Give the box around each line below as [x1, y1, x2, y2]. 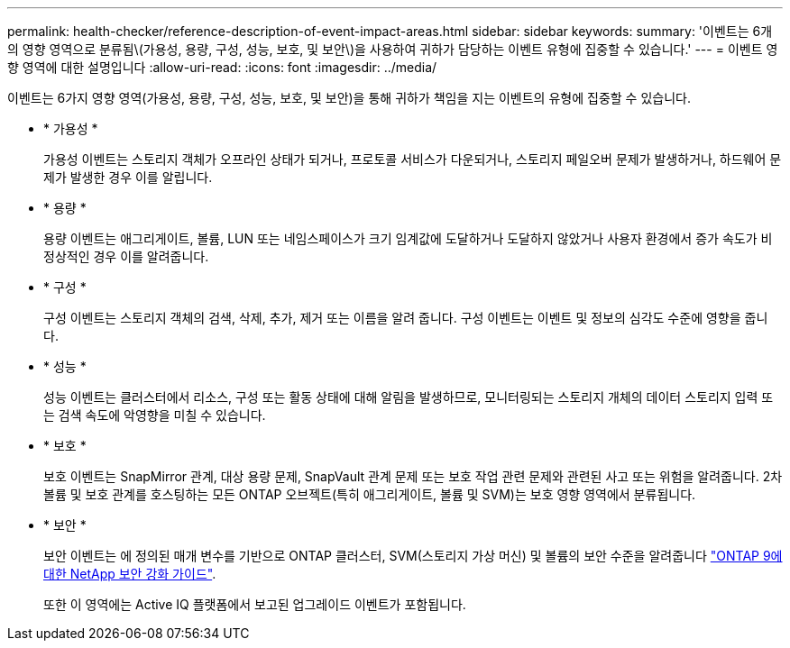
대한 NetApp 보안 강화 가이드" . [43, 566, 216, 581]
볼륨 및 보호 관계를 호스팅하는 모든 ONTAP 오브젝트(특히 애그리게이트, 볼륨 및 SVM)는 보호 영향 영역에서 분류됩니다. [43, 487, 696, 502]
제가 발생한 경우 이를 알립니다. [43, 169, 213, 185]
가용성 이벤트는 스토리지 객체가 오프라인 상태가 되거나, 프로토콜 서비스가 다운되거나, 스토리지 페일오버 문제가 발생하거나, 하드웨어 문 [43, 151, 782, 167]
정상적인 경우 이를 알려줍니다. [43, 249, 209, 264]
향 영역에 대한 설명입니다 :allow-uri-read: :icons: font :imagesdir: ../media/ [7, 59, 437, 75]
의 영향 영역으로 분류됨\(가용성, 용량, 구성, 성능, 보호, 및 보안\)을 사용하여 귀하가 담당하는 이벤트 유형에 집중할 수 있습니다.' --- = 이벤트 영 [7, 41, 778, 57]
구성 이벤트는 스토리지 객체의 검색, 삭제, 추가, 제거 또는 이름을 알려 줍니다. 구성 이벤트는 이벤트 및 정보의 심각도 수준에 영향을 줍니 [43, 310, 768, 325]
